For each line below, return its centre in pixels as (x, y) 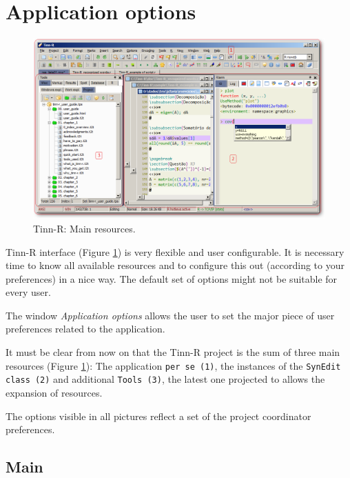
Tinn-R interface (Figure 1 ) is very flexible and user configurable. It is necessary (175, 251)
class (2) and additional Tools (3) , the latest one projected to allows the (165, 379)
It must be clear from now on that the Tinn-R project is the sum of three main (173, 352)
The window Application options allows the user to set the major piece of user (170, 315)
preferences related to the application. (85, 329)
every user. (28, 292)
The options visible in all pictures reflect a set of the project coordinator (158, 416)
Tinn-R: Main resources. (84, 228)
